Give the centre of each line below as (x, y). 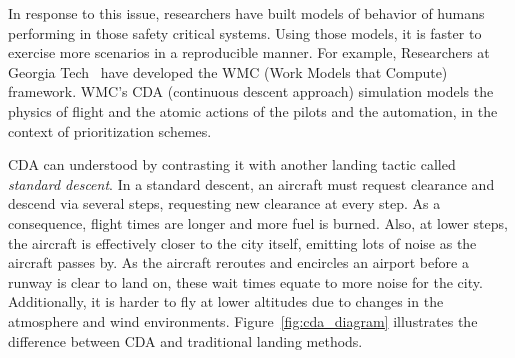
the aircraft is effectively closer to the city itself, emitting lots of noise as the (242, 242)
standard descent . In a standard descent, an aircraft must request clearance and (251, 183)
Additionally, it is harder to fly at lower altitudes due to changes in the (226, 301)
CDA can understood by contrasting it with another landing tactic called (232, 164)
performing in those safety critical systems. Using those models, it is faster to (245, 32)
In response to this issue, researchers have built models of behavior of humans (246, 13)
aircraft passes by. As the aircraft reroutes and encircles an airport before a (238, 262)
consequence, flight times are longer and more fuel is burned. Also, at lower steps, (258, 222)
